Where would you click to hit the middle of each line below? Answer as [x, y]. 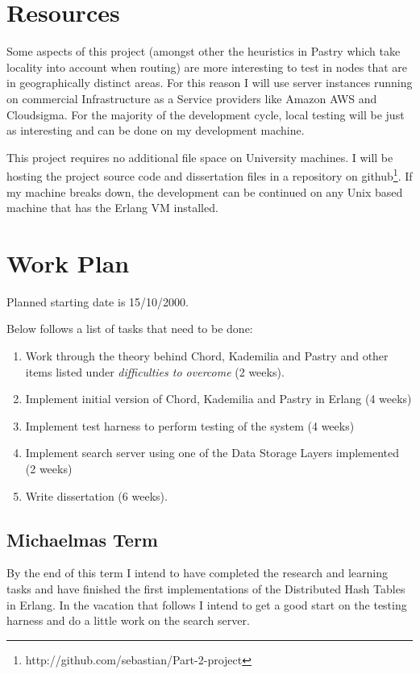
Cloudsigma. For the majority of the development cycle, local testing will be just [206, 114]
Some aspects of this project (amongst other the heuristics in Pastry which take [204, 51]
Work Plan [68, 262]
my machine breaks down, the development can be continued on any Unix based [205, 191]
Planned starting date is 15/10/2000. [98, 301]
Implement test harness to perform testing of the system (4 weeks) [190, 425]
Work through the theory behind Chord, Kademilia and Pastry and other [207, 356]
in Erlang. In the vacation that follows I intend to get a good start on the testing [207, 604]
